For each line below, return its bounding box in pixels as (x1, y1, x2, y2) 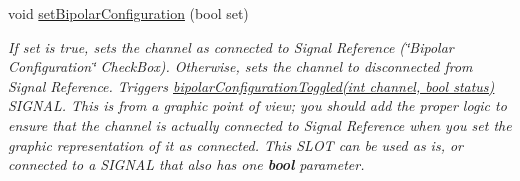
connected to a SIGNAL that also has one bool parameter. (8, 154, 365, 175)
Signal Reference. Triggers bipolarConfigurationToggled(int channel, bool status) (8, 75, 495, 96)
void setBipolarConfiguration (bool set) (8, 3, 249, 23)
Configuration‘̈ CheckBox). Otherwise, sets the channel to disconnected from (8, 56, 473, 77)
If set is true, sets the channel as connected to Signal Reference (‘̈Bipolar (8, 36, 454, 57)
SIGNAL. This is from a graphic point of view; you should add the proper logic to (8, 95, 507, 116)
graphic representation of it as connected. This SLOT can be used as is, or (8, 134, 464, 155)
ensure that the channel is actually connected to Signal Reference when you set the (8, 114, 512, 135)
